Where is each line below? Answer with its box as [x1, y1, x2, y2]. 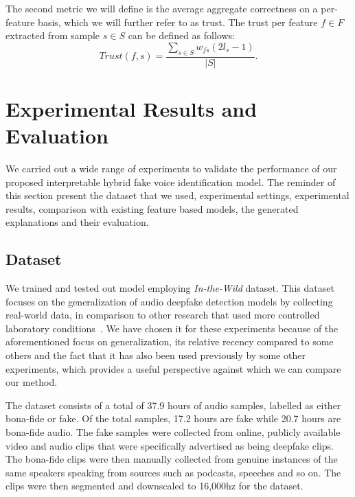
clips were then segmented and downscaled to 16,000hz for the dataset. [5, 478, 304, 493]
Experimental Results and [5, 94, 257, 122]
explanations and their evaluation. [5, 215, 149, 229]
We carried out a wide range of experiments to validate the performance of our [5, 161, 337, 175]
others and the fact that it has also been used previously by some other [5, 348, 306, 362]
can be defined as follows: [128, 28, 235, 43]
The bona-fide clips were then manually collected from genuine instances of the [5, 452, 338, 466]
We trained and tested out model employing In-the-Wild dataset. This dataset [5, 281, 334, 295]
